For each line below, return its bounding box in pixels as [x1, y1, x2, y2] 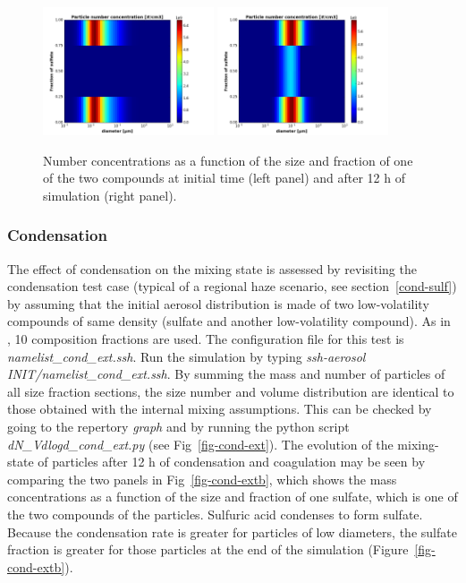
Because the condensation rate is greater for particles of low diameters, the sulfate [7, 522, 457, 541]
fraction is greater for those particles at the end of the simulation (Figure [7, 540, 409, 559]
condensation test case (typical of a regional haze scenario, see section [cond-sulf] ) [7, 277, 457, 296]
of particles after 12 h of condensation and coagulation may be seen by [38, 452, 426, 471]
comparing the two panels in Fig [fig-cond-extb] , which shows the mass [7, 469, 397, 488]
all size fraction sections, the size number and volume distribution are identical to [7, 382, 454, 400]
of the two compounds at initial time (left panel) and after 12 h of [43, 168, 405, 187]
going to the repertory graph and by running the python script [7, 417, 350, 436]
